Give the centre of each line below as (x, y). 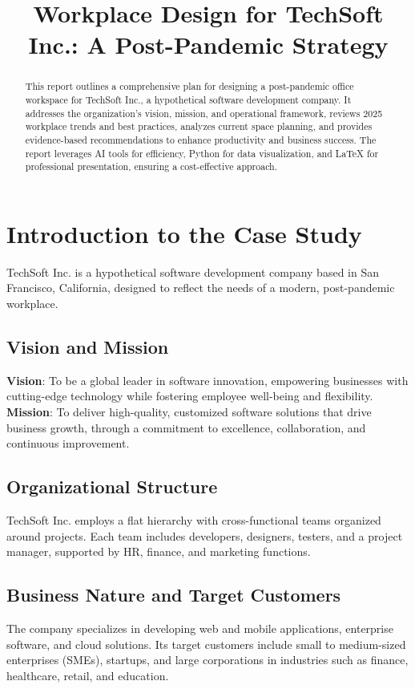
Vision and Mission (88, 347)
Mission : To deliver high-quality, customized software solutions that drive (189, 412)
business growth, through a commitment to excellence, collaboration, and (186, 427)
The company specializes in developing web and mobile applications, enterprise (200, 628)
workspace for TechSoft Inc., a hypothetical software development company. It (188, 100)
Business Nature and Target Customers (174, 595)
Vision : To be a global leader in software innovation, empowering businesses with (207, 380)
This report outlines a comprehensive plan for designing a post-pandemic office (189, 86)
